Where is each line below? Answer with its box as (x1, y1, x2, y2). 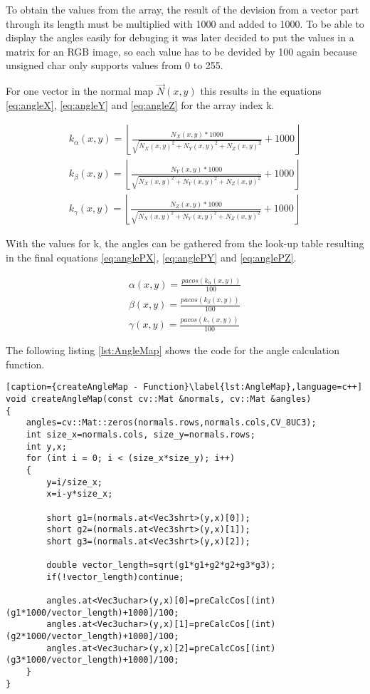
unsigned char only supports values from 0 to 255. (6, 58, 223, 73)
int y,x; (26, 441, 67, 452)
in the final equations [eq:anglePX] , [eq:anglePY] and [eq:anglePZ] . (6, 250, 297, 265)
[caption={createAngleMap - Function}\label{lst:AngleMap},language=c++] (6, 382, 363, 393)
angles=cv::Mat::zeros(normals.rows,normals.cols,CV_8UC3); (26, 418, 317, 428)
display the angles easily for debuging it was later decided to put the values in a (6, 30, 354, 45)
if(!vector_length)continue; (46, 571, 184, 582)
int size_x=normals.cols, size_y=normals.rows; (26, 429, 255, 440)
